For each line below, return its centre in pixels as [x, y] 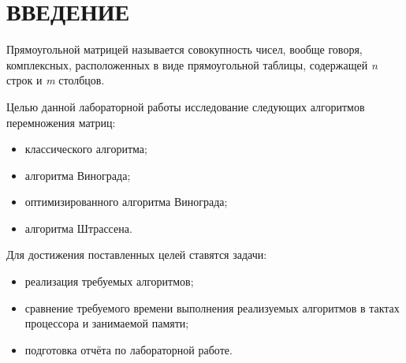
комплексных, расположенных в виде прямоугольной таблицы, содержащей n [192, 64]
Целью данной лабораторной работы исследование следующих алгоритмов [186, 106]
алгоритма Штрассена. [78, 228]
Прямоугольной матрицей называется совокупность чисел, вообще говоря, [184, 49]
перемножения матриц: [61, 122]
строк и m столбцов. [56, 80]
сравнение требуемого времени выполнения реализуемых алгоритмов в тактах [212, 307]
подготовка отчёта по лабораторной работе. [129, 349]
